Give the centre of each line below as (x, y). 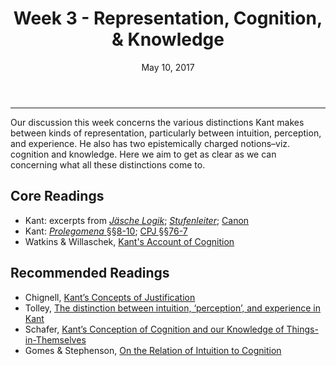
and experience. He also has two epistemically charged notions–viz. (150, 143)
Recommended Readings (90, 273)
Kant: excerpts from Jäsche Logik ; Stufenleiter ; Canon (137, 220)
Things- (302, 329)
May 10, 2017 (168, 67)
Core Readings (57, 196)
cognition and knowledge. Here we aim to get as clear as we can (143, 154)
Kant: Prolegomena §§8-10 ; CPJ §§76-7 (106, 231)
